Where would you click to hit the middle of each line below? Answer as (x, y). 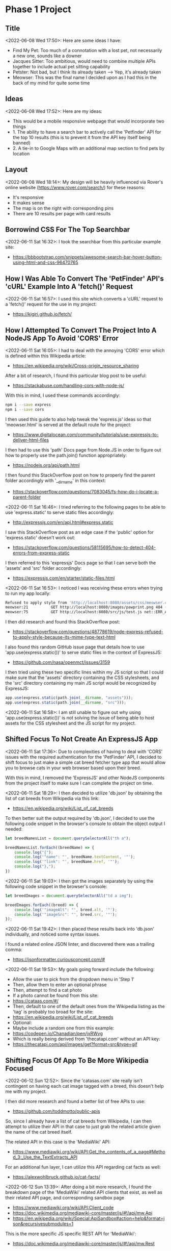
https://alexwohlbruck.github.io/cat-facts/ (56, 1177)
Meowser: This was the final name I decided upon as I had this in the (84, 77)
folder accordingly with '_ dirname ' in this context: (55, 481)
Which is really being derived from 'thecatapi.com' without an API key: (86, 1039)
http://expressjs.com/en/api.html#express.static (63, 522)
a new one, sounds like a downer (47, 56)
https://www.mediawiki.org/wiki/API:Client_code (63, 1208)
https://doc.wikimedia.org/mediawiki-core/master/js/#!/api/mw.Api (82, 1213)
